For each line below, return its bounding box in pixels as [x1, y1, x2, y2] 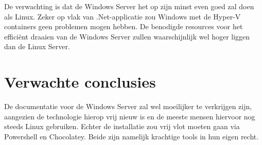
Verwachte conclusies [4, 71, 156, 92]
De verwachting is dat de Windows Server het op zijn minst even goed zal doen [4, 1, 254, 11]
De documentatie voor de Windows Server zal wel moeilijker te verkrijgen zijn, [4, 101, 252, 112]
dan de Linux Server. [4, 41, 70, 52]
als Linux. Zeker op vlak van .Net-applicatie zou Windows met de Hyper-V [4, 11, 241, 22]
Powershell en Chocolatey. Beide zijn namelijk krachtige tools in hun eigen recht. [4, 131, 259, 141]
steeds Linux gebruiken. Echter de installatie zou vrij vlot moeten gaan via [4, 121, 240, 132]
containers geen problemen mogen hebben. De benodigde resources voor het [4, 21, 243, 32]
